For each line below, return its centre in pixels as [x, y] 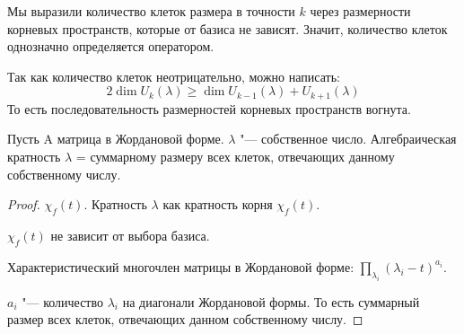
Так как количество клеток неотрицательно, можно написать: [174, 76]
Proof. [24, 204]
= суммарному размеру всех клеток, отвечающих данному [235, 157]
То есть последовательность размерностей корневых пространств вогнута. [209, 108]
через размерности [360, 11]
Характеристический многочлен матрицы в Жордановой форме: [181, 266]
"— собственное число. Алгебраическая [348, 139]
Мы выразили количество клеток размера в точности [151, 11]
